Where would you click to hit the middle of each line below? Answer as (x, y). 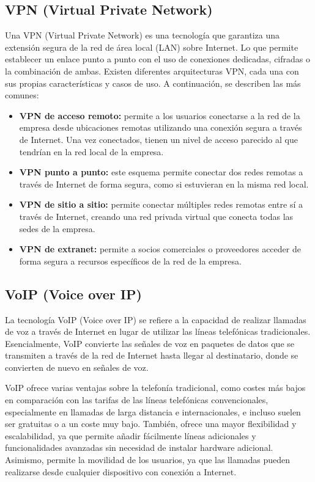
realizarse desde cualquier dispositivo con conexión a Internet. (121, 471)
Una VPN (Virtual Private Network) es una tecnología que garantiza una (143, 35)
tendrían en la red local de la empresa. (91, 151)
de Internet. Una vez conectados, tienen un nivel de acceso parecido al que (158, 139)
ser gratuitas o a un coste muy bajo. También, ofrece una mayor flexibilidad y (151, 424)
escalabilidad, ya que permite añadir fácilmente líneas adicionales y (131, 435)
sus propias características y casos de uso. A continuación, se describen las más (153, 83)
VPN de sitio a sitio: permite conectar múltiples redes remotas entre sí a (161, 204)
